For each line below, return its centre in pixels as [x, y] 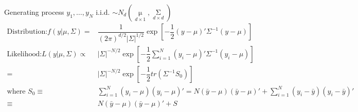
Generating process [34, 12]
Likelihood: [24, 54]
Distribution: [27, 32]
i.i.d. [103, 12]
